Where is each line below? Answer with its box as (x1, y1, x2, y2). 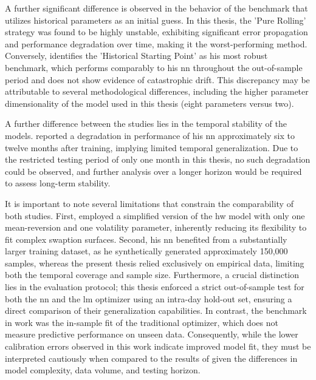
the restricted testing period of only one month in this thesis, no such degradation (5, 153, 311, 166)
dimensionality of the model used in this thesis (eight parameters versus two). (5, 97, 294, 109)
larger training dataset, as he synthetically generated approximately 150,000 (5, 245, 288, 257)
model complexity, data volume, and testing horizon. (5, 364, 201, 376)
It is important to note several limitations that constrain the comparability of (5, 197, 294, 209)
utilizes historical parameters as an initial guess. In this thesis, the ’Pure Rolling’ (5, 13, 306, 26)
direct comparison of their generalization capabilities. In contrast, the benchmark (5, 304, 307, 317)
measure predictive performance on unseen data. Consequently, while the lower (5, 328, 298, 341)
